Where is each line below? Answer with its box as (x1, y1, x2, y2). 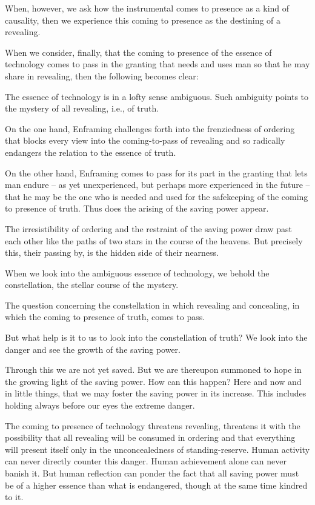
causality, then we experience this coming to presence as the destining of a (5, 13, 281, 26)
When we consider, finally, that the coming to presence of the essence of (5, 45, 272, 58)
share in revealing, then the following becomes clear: (5, 69, 199, 82)
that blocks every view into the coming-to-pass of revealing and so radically (5, 134, 285, 147)
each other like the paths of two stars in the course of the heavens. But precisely (5, 234, 303, 247)
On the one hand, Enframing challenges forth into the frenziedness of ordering (5, 122, 295, 135)
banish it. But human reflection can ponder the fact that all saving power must (5, 467, 299, 479)
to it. (5, 490, 24, 503)
